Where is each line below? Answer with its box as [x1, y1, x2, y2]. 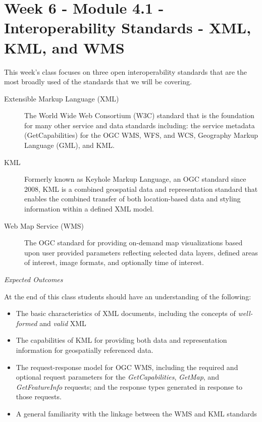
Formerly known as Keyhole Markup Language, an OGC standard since [24, 174, 246, 184]
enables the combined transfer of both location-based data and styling [24, 193, 241, 204]
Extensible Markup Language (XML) [4, 93, 119, 103]
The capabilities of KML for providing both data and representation [16, 335, 227, 345]
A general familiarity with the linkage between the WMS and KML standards [16, 408, 257, 418]
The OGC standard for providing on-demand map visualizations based [24, 237, 243, 248]
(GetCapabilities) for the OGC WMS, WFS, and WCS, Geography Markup [24, 130, 258, 140]
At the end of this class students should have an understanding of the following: [4, 291, 251, 301]
